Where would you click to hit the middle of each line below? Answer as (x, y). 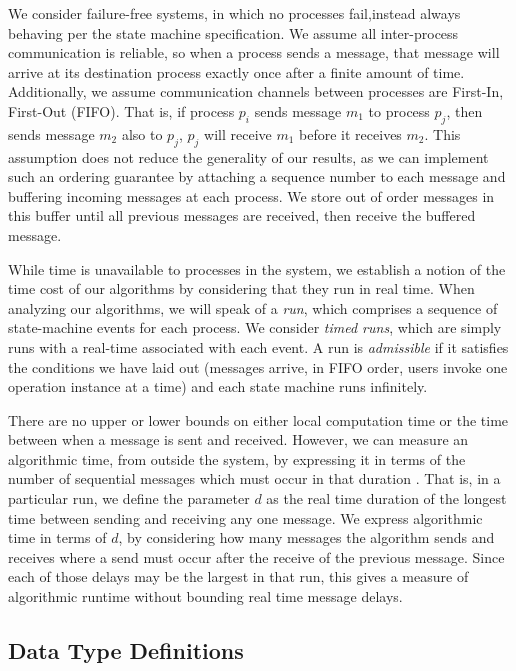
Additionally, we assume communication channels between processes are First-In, (256, 91)
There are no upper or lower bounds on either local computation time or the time (258, 419)
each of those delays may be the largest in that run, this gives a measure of (238, 576)
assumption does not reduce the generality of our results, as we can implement (248, 156)
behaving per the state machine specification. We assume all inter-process (233, 32)
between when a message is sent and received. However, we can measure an (238, 439)
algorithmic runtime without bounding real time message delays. (205, 596)
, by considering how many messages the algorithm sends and (306, 537)
